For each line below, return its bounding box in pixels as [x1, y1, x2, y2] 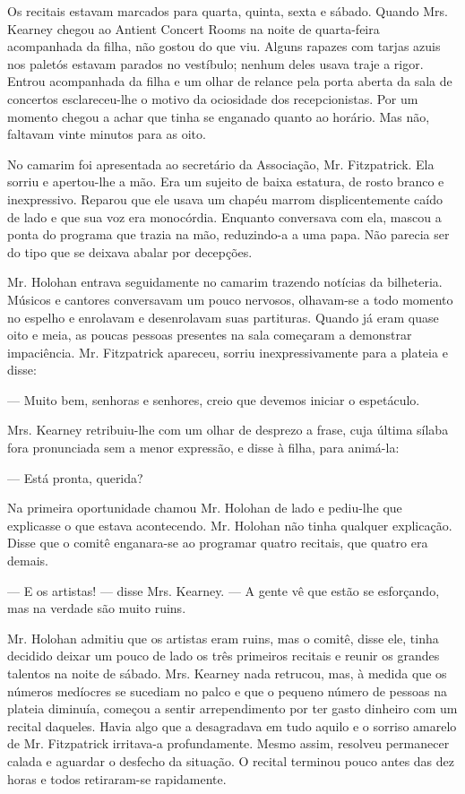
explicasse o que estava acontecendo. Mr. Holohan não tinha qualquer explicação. [7, 515, 452, 534]
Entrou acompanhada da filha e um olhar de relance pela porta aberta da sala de [7, 72, 452, 91]
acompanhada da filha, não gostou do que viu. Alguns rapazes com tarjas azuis [7, 37, 441, 56]
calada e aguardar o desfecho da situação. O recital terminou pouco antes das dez [7, 751, 454, 770]
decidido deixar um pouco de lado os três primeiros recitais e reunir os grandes [7, 646, 440, 665]
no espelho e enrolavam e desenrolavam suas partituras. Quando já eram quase [7, 307, 439, 326]
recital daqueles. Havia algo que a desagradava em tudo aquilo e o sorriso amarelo [7, 716, 457, 735]
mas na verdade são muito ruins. [7, 599, 186, 617]
